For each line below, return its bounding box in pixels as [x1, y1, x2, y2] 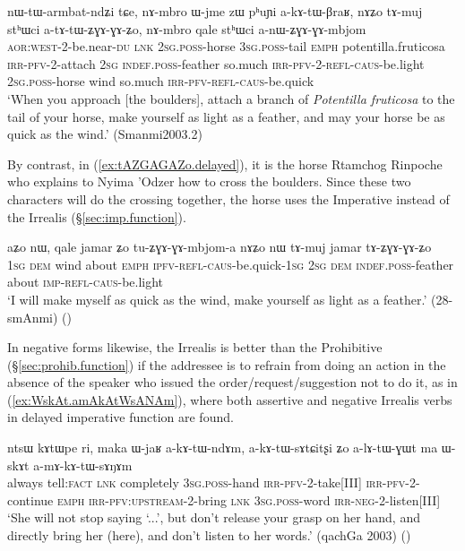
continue [7, 490, 54, 509]
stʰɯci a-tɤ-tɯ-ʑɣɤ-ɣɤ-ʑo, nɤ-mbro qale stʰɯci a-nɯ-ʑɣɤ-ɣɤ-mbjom [7, 19, 366, 38]
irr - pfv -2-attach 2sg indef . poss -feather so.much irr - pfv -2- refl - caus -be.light [7, 54, 425, 73]
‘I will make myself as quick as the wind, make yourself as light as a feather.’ [7, 289, 427, 308]
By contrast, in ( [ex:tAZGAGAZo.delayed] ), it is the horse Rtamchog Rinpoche [7, 154, 443, 173]
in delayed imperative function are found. [7, 408, 234, 426]
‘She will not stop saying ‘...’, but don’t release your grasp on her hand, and [7, 508, 420, 527]
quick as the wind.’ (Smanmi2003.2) [7, 125, 202, 143]
